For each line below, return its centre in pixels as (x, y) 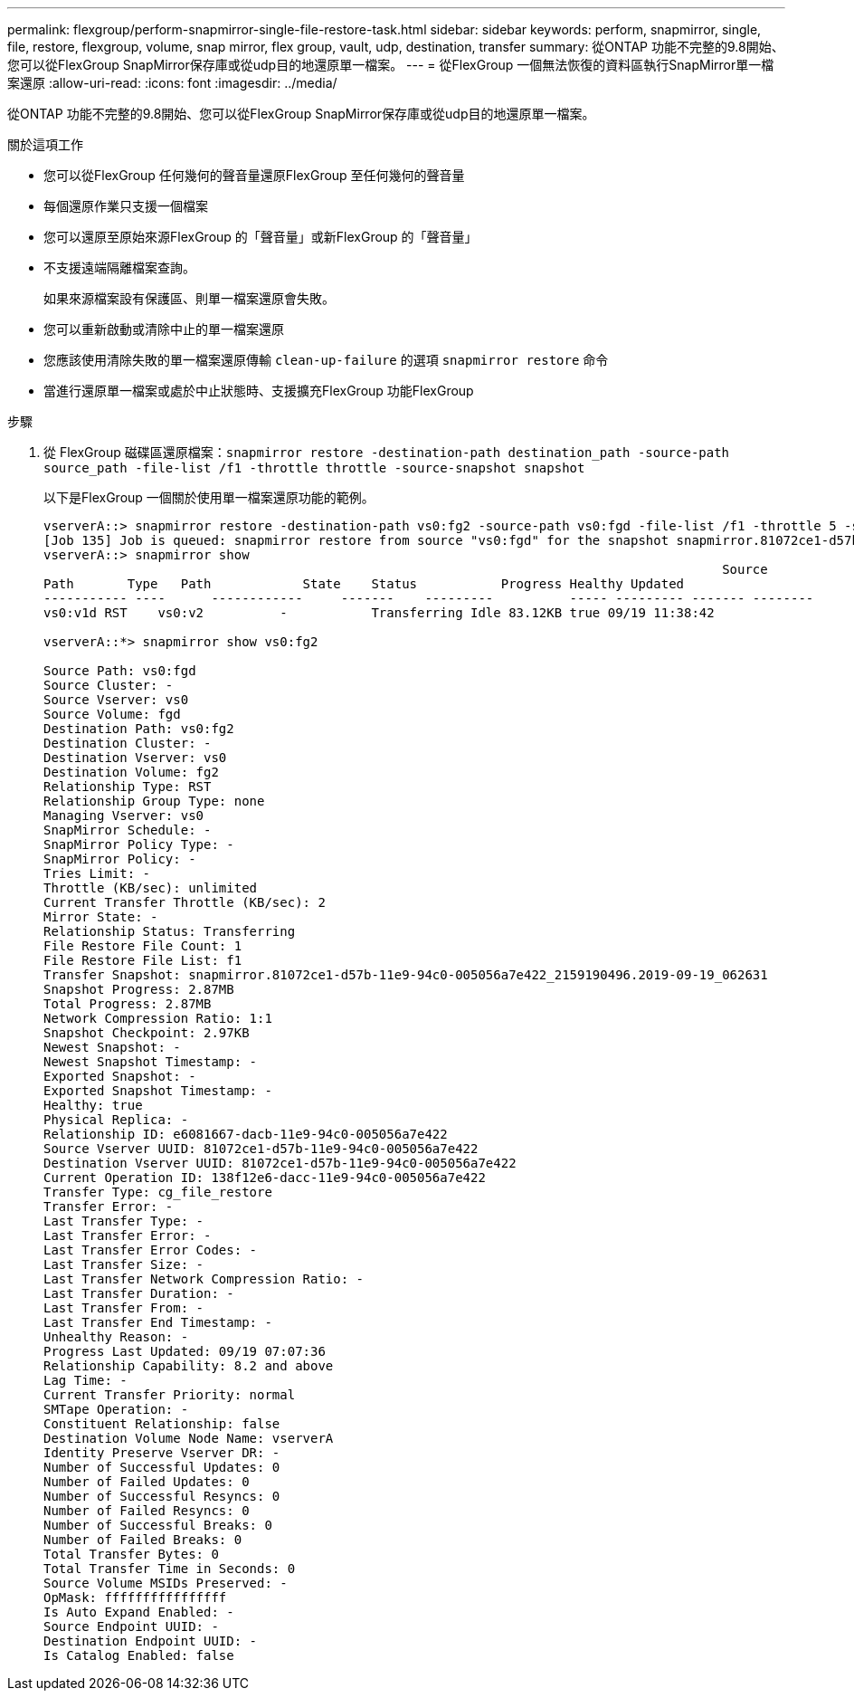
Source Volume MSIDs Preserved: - (166, 1583)
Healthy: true (93, 1105)
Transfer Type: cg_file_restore (158, 1192)
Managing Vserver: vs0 (124, 816)
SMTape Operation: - (116, 1409)
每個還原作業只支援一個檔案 (126, 206)
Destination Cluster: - (128, 743)
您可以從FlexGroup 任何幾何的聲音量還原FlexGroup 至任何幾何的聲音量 (254, 175)
